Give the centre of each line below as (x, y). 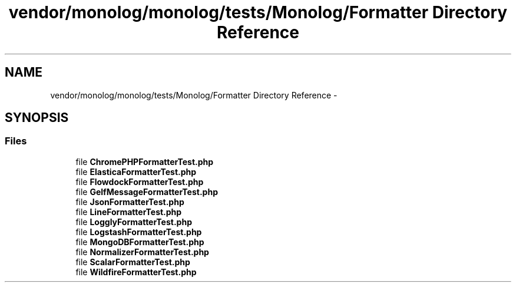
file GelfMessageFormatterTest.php (147, 192)
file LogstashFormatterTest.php (139, 232)
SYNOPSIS (37, 118)
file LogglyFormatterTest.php (134, 222)
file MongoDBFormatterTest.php (140, 242)
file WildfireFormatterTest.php (136, 272)
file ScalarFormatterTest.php (133, 262)
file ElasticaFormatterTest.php (136, 171)
